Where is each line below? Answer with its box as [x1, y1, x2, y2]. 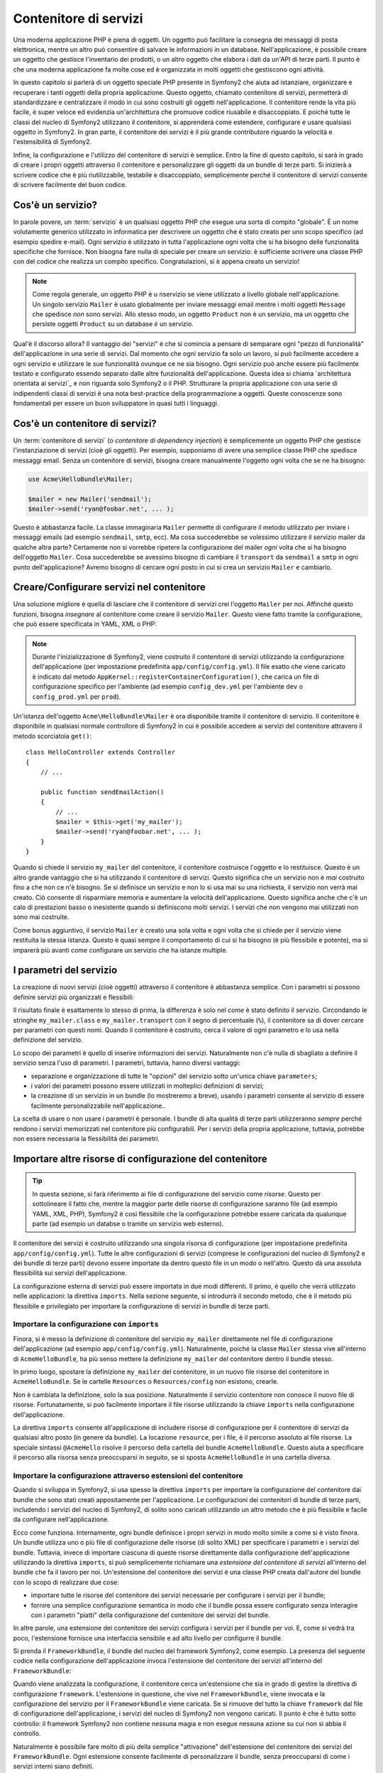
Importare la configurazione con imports [13, 1319, 159, 1329]
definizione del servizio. [13, 1035, 83, 1044]
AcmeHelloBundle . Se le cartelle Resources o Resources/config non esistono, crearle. [13, 1377, 279, 1386]
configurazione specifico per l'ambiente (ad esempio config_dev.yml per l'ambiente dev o [32, 682, 304, 691]
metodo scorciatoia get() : [13, 731, 92, 740]
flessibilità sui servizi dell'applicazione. [13, 1269, 127, 1277]
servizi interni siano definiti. [13, 1762, 94, 1771]
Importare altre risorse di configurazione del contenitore [13, 1152, 267, 1165]
